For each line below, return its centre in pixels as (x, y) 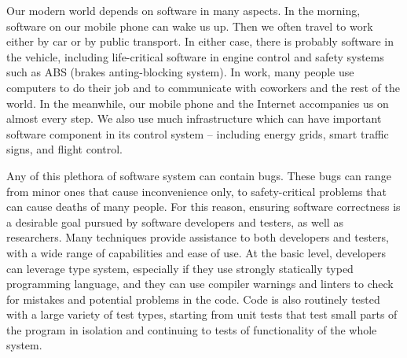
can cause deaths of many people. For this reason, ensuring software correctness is (203, 207)
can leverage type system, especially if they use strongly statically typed (180, 268)
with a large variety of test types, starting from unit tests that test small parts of (202, 314)
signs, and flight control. (64, 149)
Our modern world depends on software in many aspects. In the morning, (183, 10)
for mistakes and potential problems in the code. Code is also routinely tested (193, 299)
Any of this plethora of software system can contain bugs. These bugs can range (199, 175)
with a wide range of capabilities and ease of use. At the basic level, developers (196, 252)
